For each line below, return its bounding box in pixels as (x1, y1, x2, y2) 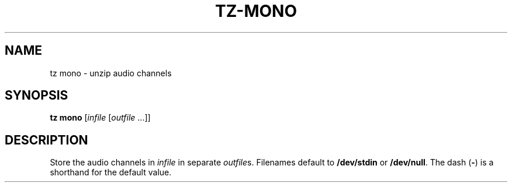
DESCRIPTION (5, 132, 88, 147)
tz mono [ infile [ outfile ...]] (50, 112, 151, 123)
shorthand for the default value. (50, 167, 172, 178)
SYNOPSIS (5, 88, 68, 103)
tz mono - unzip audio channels (50, 68, 172, 78)
